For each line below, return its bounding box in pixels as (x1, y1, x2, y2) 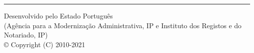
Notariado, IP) (4, 30, 48, 40)
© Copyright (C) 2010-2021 (4, 39, 85, 49)
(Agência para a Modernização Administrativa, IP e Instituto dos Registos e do (4, 20, 242, 30)
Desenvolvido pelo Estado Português (4, 11, 113, 20)
